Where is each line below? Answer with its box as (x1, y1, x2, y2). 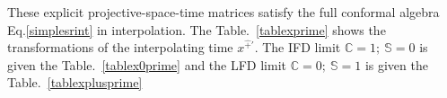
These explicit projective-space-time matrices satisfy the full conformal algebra (7, 3, 440, 21)
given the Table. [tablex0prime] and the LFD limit (7, 55, 287, 74)
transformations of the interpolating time (7, 38, 233, 57)
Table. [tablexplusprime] (7, 73, 143, 92)
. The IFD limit (254, 38, 341, 57)
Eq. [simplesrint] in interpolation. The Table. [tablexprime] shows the (7, 20, 386, 39)
